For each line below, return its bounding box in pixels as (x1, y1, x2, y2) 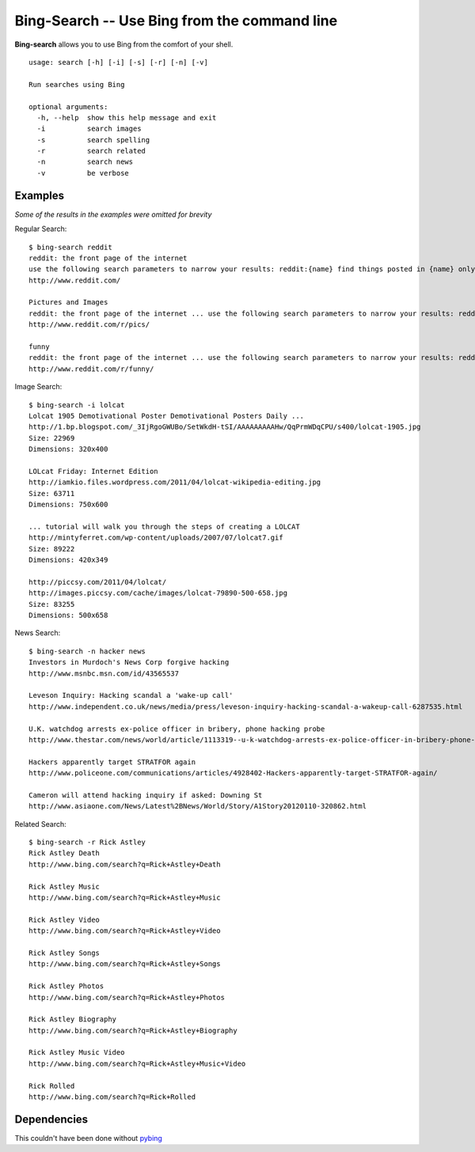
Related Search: (14, 819, 66, 828)
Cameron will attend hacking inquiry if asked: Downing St (28, 790, 263, 799)
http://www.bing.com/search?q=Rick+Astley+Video (28, 927, 221, 935)
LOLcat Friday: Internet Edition (28, 467, 158, 476)
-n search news (36, 157, 134, 166)
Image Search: (14, 382, 63, 392)
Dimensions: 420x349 (28, 555, 108, 565)
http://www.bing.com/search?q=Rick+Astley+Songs (28, 960, 221, 968)
